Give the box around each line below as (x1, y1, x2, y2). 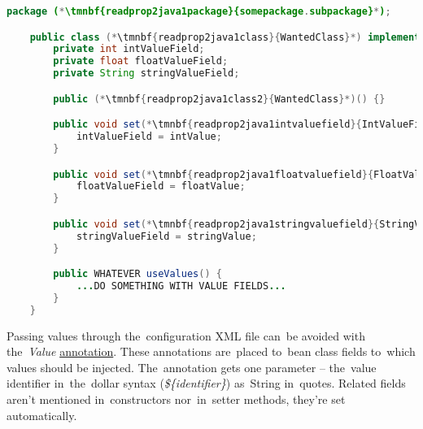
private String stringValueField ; (53, 67, 240, 80)
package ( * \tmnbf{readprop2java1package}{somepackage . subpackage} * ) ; (7, 6, 391, 17)
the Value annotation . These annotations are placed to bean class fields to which (7, 343, 416, 360)
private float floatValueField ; (53, 55, 229, 67)
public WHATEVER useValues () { (53, 268, 222, 280)
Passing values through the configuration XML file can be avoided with (7, 327, 365, 344)
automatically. (7, 406, 77, 423)
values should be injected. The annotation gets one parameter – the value (7, 358, 377, 375)
